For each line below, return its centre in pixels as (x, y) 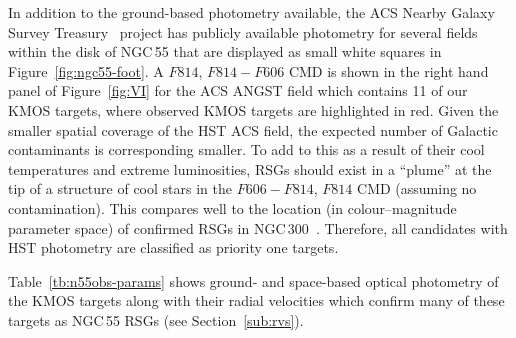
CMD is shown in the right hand (388, 70)
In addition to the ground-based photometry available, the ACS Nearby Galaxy (251, 12)
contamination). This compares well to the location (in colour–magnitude (232, 207)
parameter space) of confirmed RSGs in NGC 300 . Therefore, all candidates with (258, 227)
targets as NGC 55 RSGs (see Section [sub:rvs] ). (156, 319)
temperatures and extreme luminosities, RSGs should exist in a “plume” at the (250, 168)
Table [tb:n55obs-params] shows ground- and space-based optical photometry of (253, 280)
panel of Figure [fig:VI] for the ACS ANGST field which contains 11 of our (238, 90)
